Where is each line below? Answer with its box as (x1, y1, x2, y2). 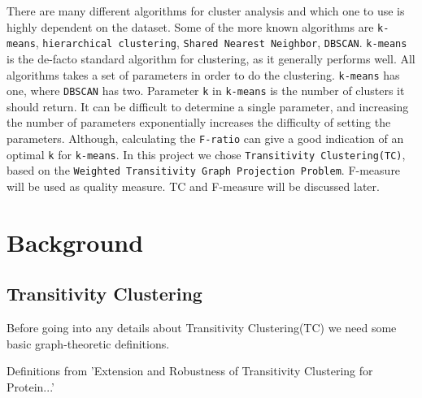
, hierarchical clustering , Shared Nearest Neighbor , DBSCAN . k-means (35, 34, 407, 51)
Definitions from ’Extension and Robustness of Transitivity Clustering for (7, 362, 373, 379)
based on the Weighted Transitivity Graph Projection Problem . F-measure (7, 162, 401, 179)
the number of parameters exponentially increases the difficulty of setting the (7, 114, 391, 131)
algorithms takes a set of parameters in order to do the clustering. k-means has (7, 66, 400, 83)
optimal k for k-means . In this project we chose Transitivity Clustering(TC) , (7, 145, 406, 162)
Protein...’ (7, 378, 54, 395)
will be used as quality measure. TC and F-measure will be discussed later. (7, 177, 380, 194)
